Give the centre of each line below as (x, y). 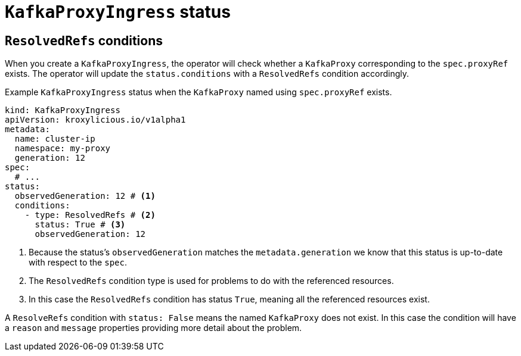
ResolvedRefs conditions (84, 40)
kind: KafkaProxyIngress (63, 110)
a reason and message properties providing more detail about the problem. (153, 328)
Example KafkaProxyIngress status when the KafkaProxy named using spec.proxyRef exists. (199, 92)
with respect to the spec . (78, 263)
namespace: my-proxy (63, 149)
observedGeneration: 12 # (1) (85, 196)
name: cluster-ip (55, 139)
